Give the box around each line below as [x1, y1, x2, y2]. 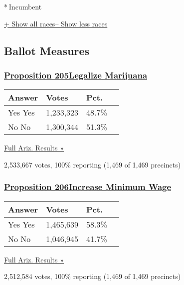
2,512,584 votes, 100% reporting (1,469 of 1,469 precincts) [4, 271, 181, 281]
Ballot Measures [4, 42, 90, 58]
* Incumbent [4, 1, 42, 11]
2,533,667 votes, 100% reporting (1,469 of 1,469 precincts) [4, 159, 181, 169]
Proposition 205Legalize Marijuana [4, 68, 148, 81]
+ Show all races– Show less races [4, 18, 108, 28]
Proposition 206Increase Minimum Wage [4, 180, 172, 193]
